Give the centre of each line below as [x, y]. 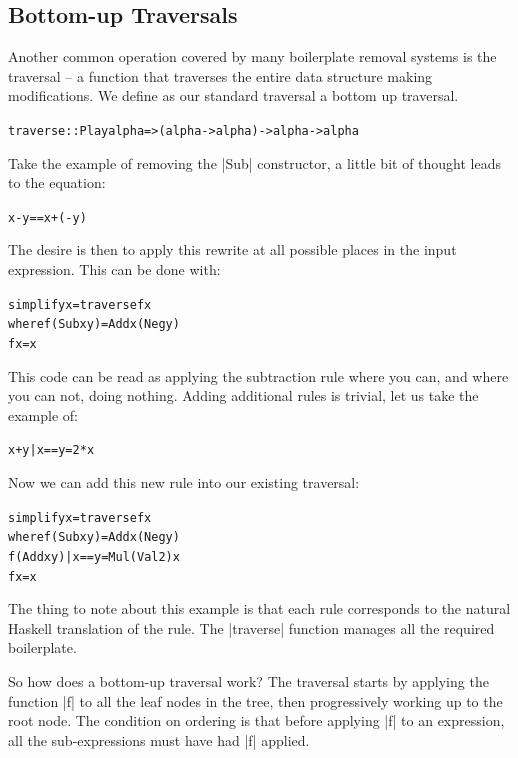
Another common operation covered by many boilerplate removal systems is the [252, 56]
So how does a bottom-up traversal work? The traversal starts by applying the [248, 681]
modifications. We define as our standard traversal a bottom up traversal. [233, 95]
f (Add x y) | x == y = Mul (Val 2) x [94, 556]
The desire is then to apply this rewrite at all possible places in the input [232, 249]
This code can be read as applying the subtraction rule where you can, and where [258, 375]
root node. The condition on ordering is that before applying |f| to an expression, [256, 720]
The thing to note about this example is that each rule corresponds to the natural [259, 608]
